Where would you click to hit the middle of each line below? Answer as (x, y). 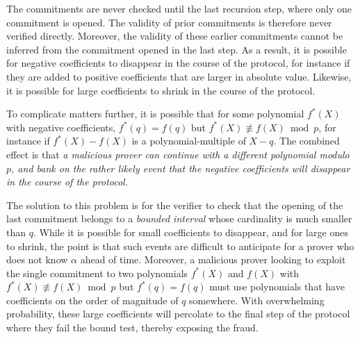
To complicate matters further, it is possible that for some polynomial (155, 114)
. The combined (306, 141)
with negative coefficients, (61, 127)
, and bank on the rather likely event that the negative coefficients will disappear (181, 168)
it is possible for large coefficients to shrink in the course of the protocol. (161, 90)
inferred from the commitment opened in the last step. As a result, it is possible (177, 49)
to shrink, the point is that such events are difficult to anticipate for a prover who (180, 246)
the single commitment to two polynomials (97, 273)
